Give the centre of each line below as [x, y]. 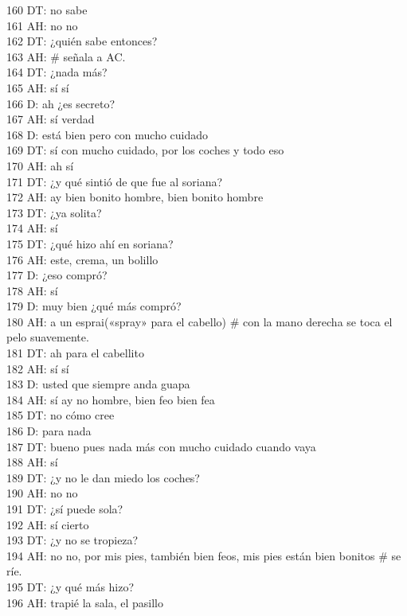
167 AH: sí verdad [51, 119]
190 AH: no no [42, 493]
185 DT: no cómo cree [61, 415]
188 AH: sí [32, 462]
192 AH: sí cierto [48, 524]
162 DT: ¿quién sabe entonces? [82, 41]
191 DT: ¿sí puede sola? [65, 509]
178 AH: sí [32, 290]
